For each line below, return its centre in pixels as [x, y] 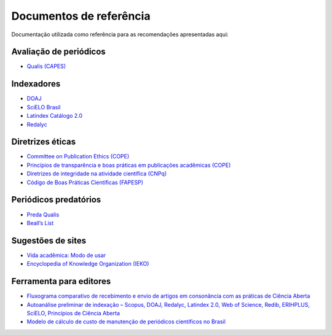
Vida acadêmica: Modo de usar [66, 255]
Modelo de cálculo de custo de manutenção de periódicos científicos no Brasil [126, 322]
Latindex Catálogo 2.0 [55, 116]
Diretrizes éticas [44, 142]
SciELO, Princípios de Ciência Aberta [73, 313]
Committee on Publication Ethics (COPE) [78, 156]
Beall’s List [40, 223]
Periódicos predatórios [56, 200]
